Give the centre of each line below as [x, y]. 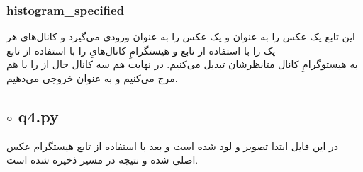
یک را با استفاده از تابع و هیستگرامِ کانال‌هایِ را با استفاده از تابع [141, 50]
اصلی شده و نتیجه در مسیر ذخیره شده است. [102, 160]
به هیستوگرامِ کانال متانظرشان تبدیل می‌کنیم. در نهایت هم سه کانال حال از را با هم [182, 64]
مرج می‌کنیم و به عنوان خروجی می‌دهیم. [92, 78]
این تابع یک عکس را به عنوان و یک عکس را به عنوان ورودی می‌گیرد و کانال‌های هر [181, 36]
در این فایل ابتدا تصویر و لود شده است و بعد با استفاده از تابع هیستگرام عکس [173, 145]
